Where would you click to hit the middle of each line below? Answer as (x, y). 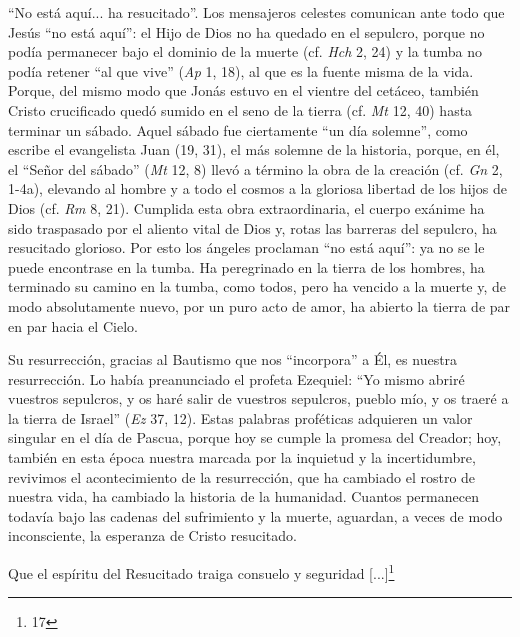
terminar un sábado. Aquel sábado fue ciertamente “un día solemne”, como (238, 129)
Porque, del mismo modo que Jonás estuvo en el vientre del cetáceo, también (243, 90)
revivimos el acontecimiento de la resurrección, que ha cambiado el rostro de (242, 476)
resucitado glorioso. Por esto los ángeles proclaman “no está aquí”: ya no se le (246, 247)
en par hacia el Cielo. (73, 325)
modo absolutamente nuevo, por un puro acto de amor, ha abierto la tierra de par (259, 305)
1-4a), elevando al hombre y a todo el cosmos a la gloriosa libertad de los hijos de (258, 188)
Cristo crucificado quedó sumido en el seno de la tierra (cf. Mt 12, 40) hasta (240, 109)
